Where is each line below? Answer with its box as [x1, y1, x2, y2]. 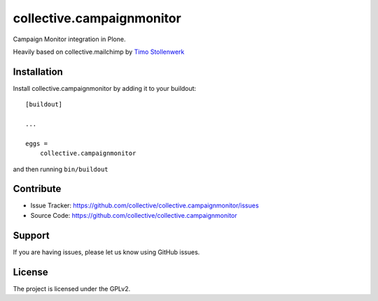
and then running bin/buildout [13, 165, 108, 173]
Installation [13, 66, 63, 78]
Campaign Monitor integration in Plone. [13, 35, 126, 43]
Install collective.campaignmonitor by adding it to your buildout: [13, 84, 197, 92]
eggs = [25, 140, 48, 147]
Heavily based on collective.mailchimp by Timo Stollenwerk [13, 47, 185, 56]
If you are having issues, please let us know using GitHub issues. [13, 248, 200, 256]
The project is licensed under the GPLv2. [13, 284, 131, 293]
